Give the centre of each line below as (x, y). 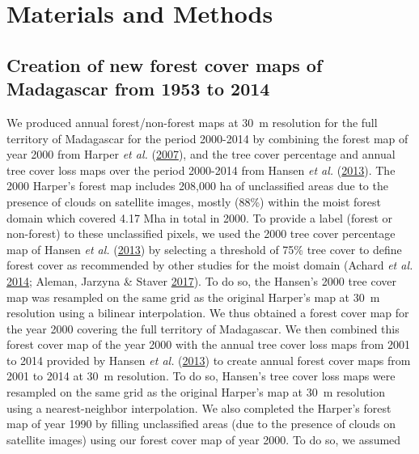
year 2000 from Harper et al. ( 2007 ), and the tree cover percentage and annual (201, 154)
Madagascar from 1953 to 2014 (138, 89)
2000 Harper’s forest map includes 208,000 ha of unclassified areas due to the (197, 186)
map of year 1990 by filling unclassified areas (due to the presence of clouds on (201, 424)
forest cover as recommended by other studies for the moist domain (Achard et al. (210, 265)
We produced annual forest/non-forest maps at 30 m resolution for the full (192, 122)
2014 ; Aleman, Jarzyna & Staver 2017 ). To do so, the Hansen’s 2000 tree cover (201, 280)
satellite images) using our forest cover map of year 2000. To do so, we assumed (204, 439)
